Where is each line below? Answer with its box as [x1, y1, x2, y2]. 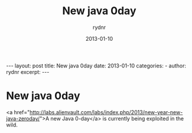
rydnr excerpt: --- [6, 68, 50, 75]
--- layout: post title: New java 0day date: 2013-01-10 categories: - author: [6, 62, 186, 69]
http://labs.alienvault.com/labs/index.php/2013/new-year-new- [29, 108, 183, 116]
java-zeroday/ [6, 115, 40, 122]
